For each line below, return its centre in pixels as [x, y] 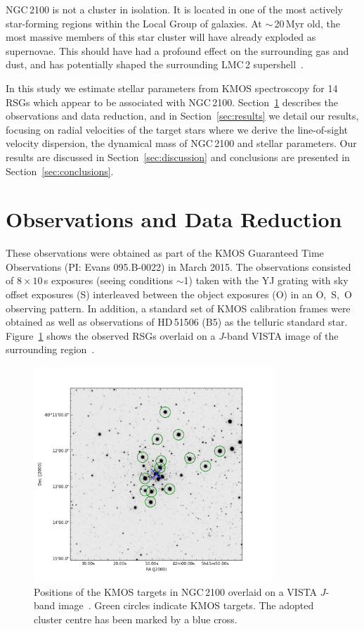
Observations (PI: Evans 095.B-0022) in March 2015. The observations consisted [178, 266]
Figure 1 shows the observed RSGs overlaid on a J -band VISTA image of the [172, 335]
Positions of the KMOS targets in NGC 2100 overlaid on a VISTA [176, 591]
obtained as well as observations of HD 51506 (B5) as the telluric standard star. [177, 322]
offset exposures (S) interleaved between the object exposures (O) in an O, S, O [179, 294]
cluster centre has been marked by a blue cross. [136, 619]
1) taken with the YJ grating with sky [266, 280]
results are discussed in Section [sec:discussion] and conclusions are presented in [178, 157]
